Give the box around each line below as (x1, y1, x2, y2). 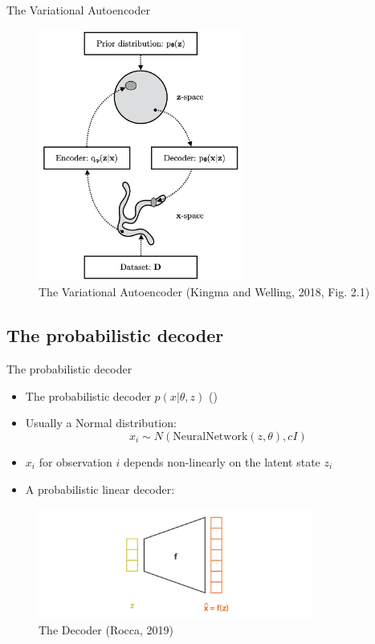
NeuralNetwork (173, 430, 248, 442)
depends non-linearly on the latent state (123, 453, 320, 470)
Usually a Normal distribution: (25, 414, 177, 431)
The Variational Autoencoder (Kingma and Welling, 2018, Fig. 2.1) (39, 283, 370, 300)
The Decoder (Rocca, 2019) (39, 621, 174, 638)
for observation (39, 453, 112, 470)
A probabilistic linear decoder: (25, 480, 175, 497)
